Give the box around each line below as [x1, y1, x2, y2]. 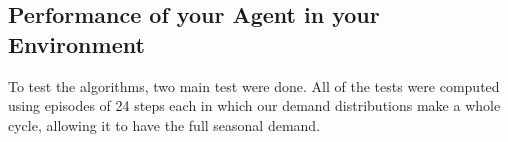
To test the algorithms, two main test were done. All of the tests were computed [8, 75, 500, 96]
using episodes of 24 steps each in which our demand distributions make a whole [8, 95, 501, 116]
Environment [8, 28, 145, 59]
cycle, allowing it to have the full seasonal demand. [8, 114, 321, 135]
